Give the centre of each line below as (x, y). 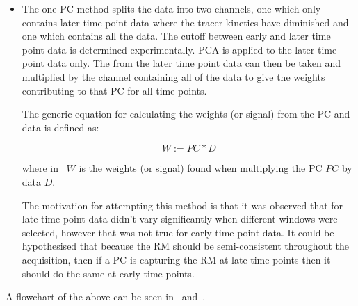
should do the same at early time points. (108, 273)
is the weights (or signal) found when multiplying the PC (201, 168)
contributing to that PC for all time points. (114, 90)
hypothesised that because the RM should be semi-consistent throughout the (185, 246)
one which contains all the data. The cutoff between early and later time (176, 36)
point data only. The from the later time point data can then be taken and (181, 63)
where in (40, 168)
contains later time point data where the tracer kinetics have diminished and (185, 22)
